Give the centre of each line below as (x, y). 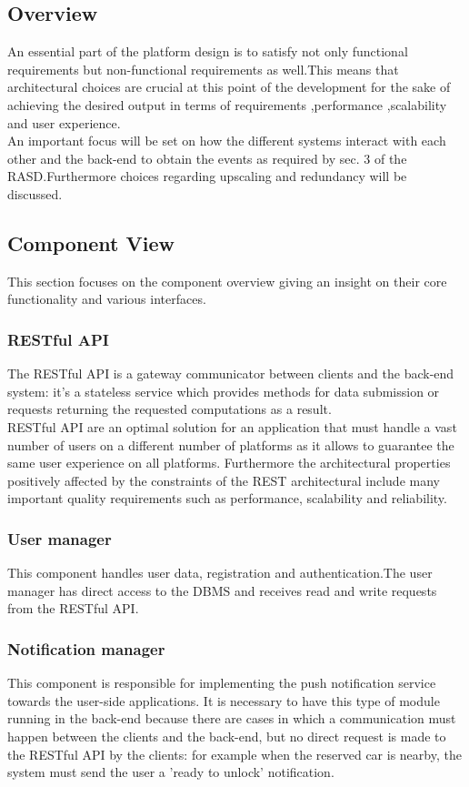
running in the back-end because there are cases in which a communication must (232, 718)
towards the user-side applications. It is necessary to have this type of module (224, 700)
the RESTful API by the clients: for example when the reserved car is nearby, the (234, 754)
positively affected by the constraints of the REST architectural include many (224, 480)
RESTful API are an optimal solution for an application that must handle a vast (232, 426)
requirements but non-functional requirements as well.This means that (203, 69)
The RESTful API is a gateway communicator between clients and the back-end (231, 373)
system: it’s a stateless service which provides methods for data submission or (224, 391)
